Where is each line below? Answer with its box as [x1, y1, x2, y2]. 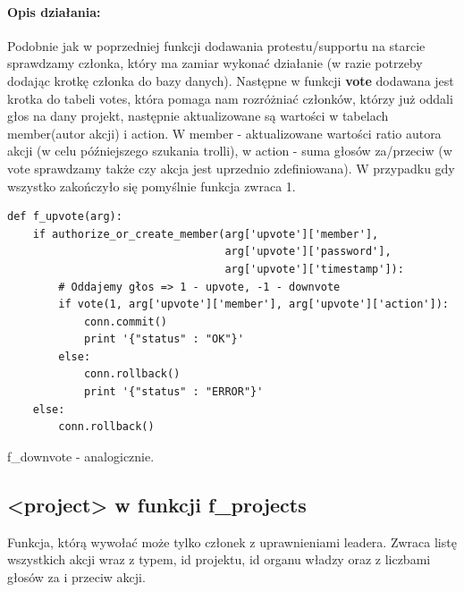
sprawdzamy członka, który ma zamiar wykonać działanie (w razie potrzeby [7, 54, 423, 72]
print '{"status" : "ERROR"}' [83, 385, 264, 399]
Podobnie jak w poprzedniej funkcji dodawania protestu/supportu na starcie [7, 36, 426, 55]
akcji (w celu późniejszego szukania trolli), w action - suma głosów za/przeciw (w [7, 141, 452, 160]
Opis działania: [7, 2, 101, 21]
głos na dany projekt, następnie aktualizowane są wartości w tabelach [7, 106, 389, 125]
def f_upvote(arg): [7, 210, 122, 224]
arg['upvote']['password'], [224, 245, 392, 258]
